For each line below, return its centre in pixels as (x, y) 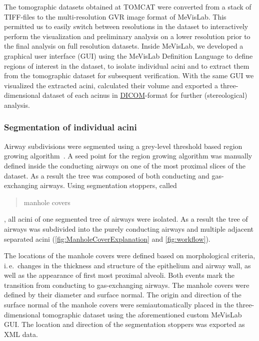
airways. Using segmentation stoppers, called (108, 185)
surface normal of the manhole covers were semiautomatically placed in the (119, 305)
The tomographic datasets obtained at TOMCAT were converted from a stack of (128, 7)
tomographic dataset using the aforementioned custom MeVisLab (142, 314)
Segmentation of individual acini (70, 127)
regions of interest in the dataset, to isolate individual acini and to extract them (127, 65)
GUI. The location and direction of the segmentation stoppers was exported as (124, 324)
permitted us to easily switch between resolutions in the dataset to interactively (126, 26)
